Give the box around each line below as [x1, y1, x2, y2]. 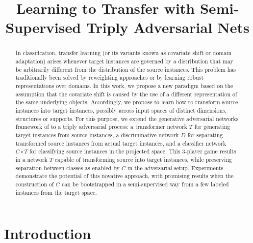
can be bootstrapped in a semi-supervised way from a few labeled [61, 180, 229, 188]
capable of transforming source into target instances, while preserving [54, 155, 232, 163]
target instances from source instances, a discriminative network [15, 130, 179, 139]
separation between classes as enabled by [15, 163, 120, 172]
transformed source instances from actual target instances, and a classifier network [15, 139, 226, 147]
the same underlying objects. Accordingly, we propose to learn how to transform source [15, 98, 238, 106]
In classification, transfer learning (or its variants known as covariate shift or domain [15, 49, 232, 57]
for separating [187, 130, 223, 139]
